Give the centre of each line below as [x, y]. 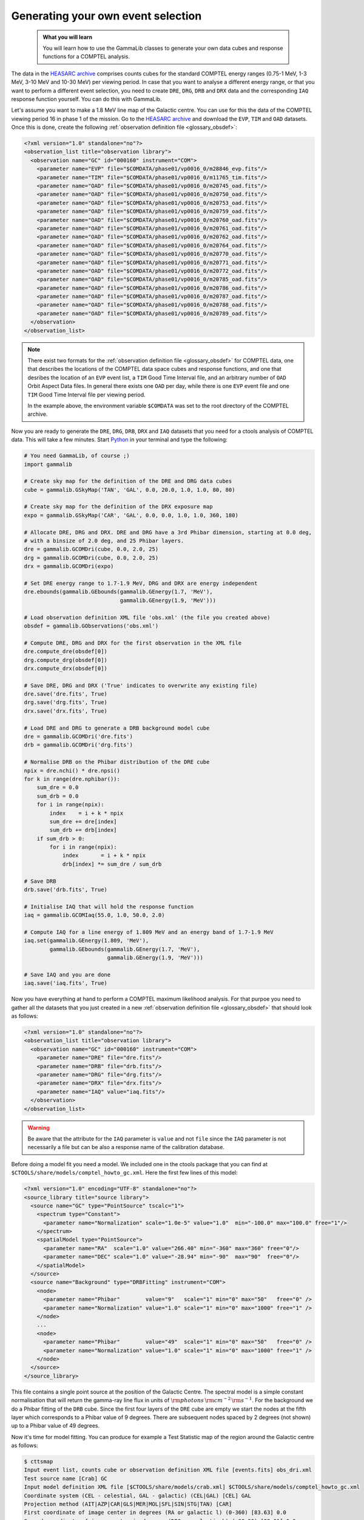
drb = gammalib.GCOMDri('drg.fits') [79, 745]
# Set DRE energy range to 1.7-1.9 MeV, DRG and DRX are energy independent [141, 583]
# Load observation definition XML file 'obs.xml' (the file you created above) [147, 617]
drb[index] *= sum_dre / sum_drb [112, 864]
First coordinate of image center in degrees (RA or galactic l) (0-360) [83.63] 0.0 [155, 1513]
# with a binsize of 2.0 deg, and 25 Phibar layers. [104, 541]
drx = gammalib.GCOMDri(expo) [69, 566]
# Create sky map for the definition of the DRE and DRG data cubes [128, 481]
